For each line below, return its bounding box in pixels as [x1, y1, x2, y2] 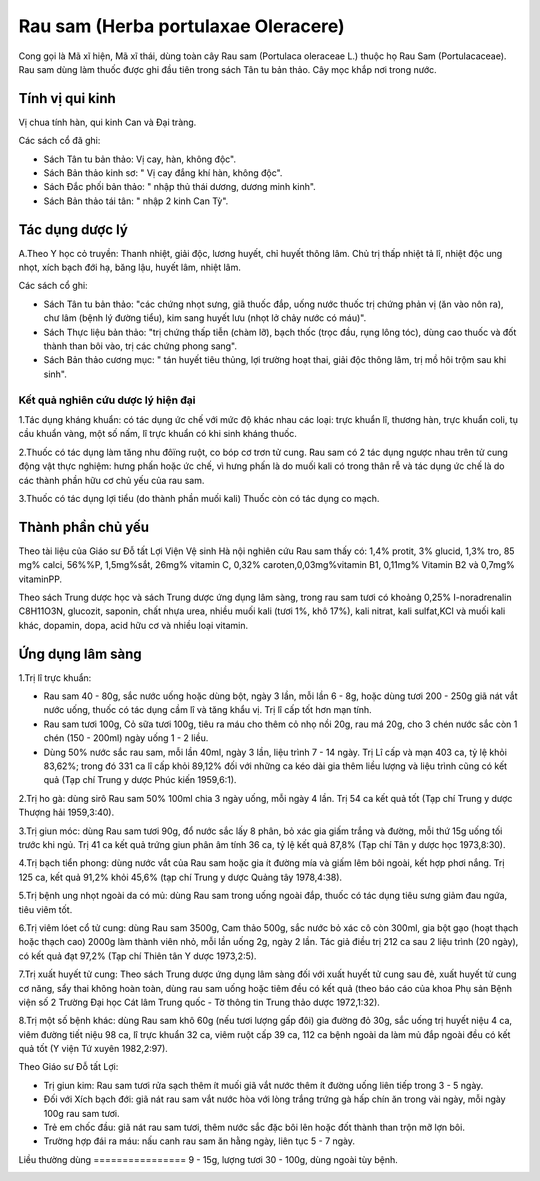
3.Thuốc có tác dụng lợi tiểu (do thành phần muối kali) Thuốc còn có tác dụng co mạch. [18, 492, 380, 504]
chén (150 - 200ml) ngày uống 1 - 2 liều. [43, 732, 209, 744]
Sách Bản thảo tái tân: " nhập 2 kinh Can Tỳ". [43, 195, 229, 207]
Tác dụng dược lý [18, 221, 129, 238]
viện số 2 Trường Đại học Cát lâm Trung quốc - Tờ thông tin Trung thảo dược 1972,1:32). [18, 996, 380, 1008]
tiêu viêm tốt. [18, 903, 73, 915]
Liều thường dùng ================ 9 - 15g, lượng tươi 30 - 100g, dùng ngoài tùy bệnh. [18, 1153, 399, 1165]
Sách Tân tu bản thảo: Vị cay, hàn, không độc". [43, 153, 237, 165]
